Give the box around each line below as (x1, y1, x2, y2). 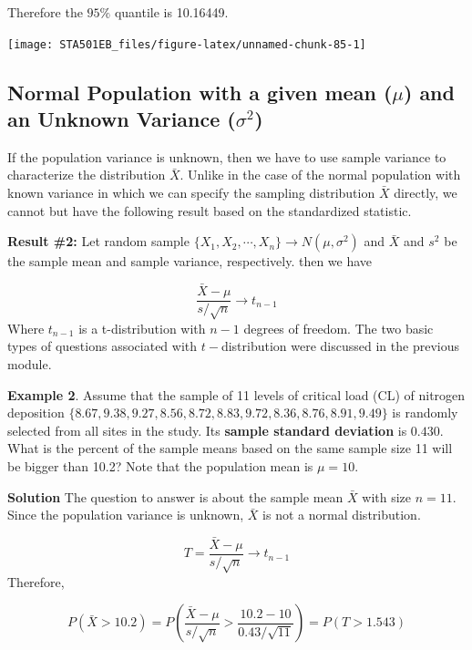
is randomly (392, 403, 458, 422)
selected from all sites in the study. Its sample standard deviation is (7, 420, 407, 439)
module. (7, 355, 52, 374)
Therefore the (7, 3, 83, 21)
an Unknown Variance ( (7, 105, 236, 133)
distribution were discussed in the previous (221, 336, 459, 356)
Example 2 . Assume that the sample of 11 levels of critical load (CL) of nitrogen (7, 385, 466, 404)
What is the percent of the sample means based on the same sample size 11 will (7, 438, 453, 458)
